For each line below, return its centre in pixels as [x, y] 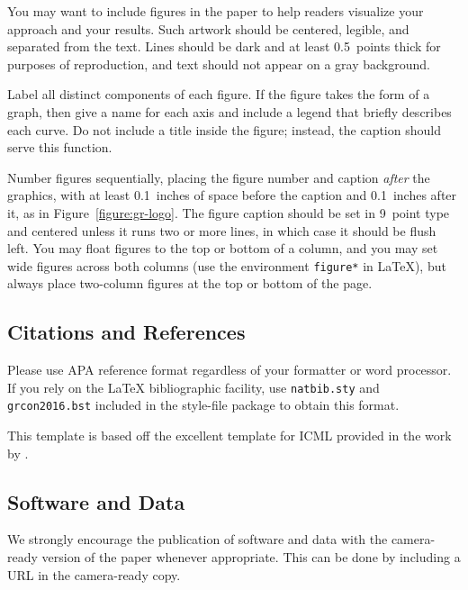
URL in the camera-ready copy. [94, 574]
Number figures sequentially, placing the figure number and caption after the [219, 177]
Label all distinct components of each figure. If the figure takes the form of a [219, 94]
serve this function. [60, 147]
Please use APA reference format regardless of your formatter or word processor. [229, 370]
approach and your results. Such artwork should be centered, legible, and [208, 28]
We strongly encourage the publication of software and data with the [198, 539]
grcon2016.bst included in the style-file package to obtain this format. [203, 405]
